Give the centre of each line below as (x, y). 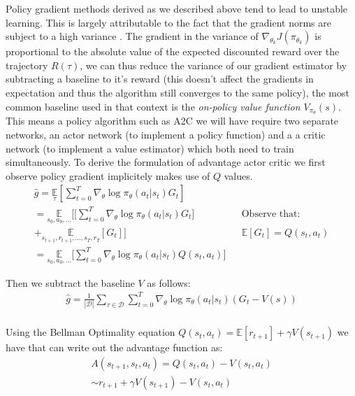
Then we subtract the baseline (70, 282)
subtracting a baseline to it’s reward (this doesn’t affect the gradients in (160, 79)
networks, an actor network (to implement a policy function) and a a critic (166, 135)
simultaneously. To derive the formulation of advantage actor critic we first (166, 162)
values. (238, 175)
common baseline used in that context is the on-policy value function (153, 106)
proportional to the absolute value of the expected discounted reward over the (173, 51)
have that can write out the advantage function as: (114, 347)
